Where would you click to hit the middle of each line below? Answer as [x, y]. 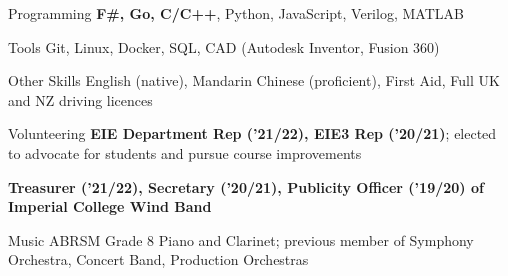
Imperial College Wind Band [110, 206]
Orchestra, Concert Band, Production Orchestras [158, 259]
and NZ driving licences [80, 99]
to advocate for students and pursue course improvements [185, 152]
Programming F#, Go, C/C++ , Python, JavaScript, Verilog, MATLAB [236, 13]
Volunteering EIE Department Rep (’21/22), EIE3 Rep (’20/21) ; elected [252, 133]
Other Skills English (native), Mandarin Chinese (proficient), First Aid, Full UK [254, 80]
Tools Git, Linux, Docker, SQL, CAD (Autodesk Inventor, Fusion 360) [224, 46]
